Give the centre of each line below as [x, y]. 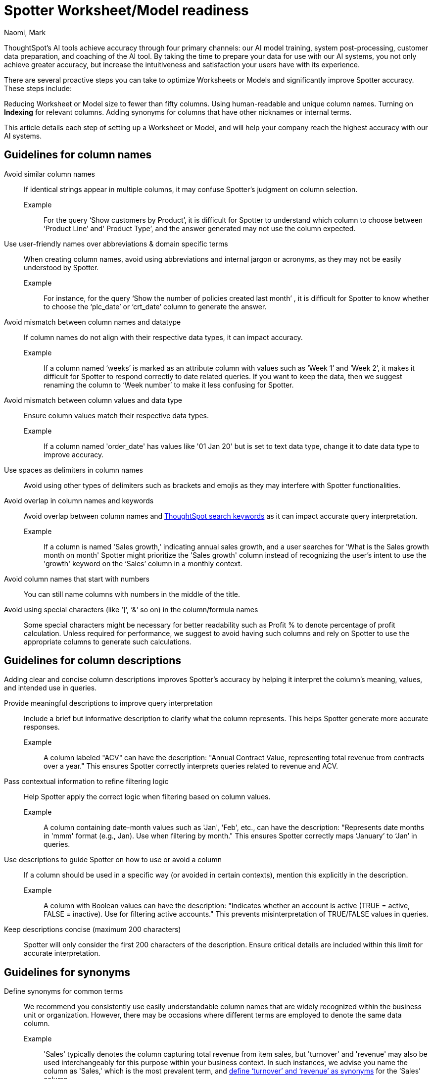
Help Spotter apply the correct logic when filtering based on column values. [147, 797]
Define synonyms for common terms [64, 991]
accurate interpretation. [62, 953]
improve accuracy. [74, 454]
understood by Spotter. [61, 267]
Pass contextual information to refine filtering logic [86, 782]
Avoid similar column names [49, 174]
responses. [42, 727]
